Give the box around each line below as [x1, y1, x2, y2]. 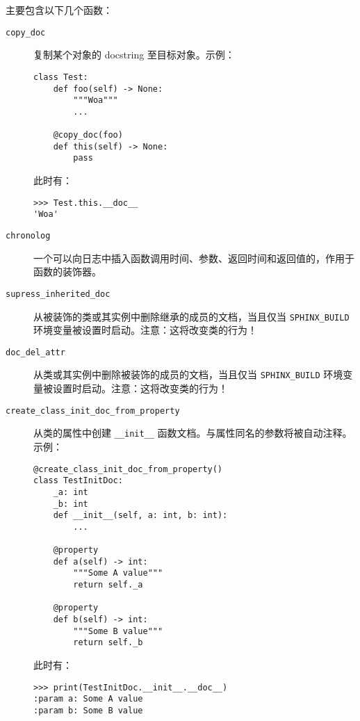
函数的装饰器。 [33, 264, 101, 279]
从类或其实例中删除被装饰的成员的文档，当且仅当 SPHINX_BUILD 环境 [33, 367, 343, 382]
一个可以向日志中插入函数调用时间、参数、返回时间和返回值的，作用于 [33, 250, 354, 265]
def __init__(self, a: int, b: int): [53, 510, 228, 521]
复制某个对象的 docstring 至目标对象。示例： [33, 47, 235, 62]
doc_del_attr [6, 347, 65, 357]
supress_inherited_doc [6, 289, 111, 299]
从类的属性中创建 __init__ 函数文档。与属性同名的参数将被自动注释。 [33, 426, 352, 440]
